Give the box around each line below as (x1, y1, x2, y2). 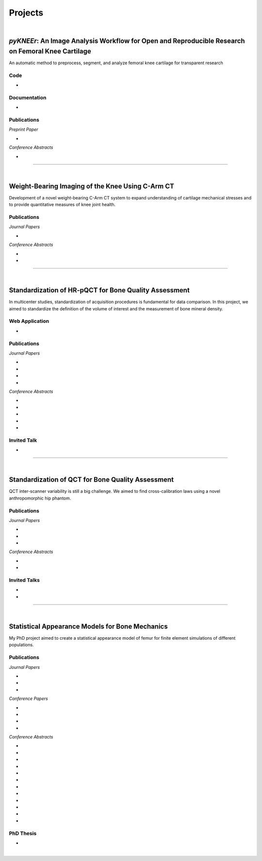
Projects (9, 7, 44, 18)
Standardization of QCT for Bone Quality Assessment (9, 476, 174, 484)
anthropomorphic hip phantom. (9, 495, 71, 501)
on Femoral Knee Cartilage (9, 47, 92, 55)
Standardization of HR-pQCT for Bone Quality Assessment (9, 286, 190, 294)
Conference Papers (9, 696, 48, 701)
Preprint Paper (9, 126, 38, 132)
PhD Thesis (9, 830, 37, 837)
